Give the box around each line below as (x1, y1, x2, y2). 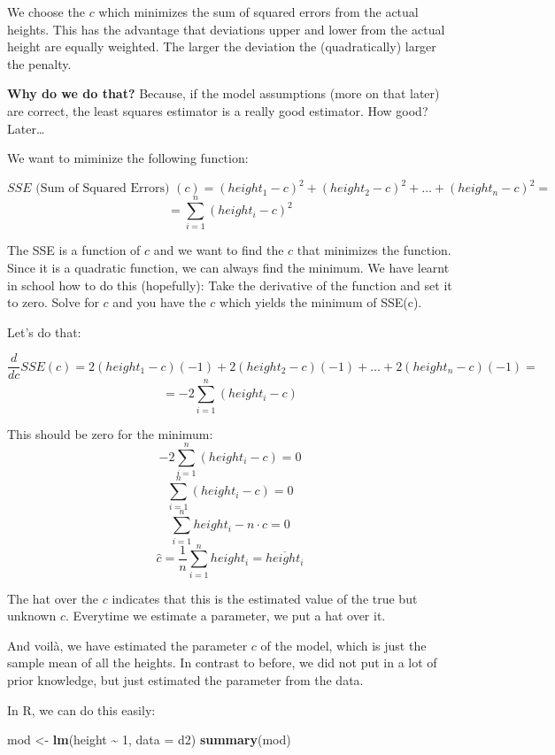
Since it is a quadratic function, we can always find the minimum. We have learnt (7, 258, 450, 276)
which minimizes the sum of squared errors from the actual (98, 3, 419, 20)
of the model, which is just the (260, 636, 427, 654)
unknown (7, 606, 57, 625)
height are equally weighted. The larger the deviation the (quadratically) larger (7, 37, 436, 56)
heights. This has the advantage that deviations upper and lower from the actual (7, 19, 445, 38)
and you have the (112, 293, 206, 312)
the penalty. (7, 54, 72, 73)
